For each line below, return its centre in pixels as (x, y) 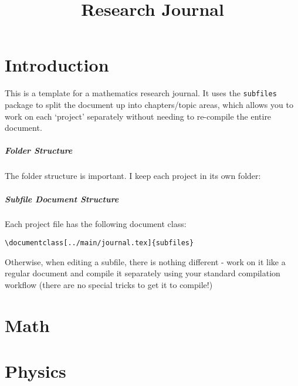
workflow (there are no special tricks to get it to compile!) (109, 284)
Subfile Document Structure (62, 199)
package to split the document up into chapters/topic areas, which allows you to (149, 104)
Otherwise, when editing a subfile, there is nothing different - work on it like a (145, 261)
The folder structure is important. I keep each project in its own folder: (133, 176)
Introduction (57, 65)
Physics (35, 371)
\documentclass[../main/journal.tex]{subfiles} (99, 243)
